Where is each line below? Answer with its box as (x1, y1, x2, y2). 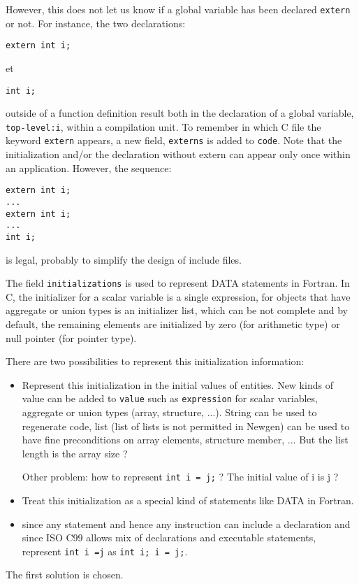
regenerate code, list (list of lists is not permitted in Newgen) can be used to (22, 418, 350, 433)
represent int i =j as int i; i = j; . (22, 543, 188, 558)
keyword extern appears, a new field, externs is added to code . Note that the (6, 133, 342, 148)
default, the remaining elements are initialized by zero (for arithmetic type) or (6, 316, 340, 331)
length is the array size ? (22, 446, 128, 460)
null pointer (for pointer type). (6, 330, 137, 345)
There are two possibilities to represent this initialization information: (6, 354, 305, 369)
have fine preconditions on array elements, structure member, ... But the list (22, 432, 349, 447)
